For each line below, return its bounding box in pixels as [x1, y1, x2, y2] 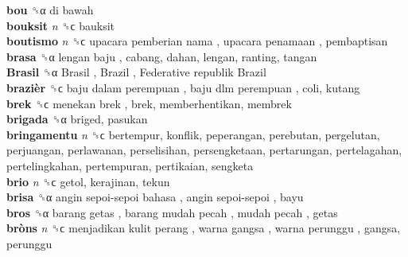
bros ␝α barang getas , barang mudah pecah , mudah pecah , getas [6, 204, 338, 220]
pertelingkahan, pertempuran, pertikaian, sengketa [6, 157, 254, 173]
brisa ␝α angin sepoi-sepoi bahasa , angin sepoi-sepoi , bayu [6, 189, 304, 205]
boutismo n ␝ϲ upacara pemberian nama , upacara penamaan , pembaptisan [6, 33, 388, 49]
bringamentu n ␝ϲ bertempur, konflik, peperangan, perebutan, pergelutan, [6, 126, 380, 142]
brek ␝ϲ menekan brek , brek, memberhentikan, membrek [6, 95, 292, 111]
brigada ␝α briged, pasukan [6, 111, 148, 127]
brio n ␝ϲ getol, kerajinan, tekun [6, 173, 170, 189]
